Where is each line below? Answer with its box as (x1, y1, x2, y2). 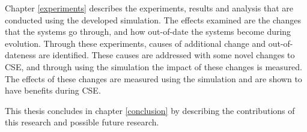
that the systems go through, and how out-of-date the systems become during (5, 25, 291, 38)
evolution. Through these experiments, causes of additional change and (5, 37, 266, 49)
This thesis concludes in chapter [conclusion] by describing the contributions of (5, 104, 295, 116)
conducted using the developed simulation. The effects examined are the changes (5, 13, 302, 26)
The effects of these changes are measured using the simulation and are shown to (5, 72, 302, 85)
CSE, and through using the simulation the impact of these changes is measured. (5, 60, 303, 73)
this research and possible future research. (5, 116, 159, 128)
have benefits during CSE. (5, 84, 101, 97)
